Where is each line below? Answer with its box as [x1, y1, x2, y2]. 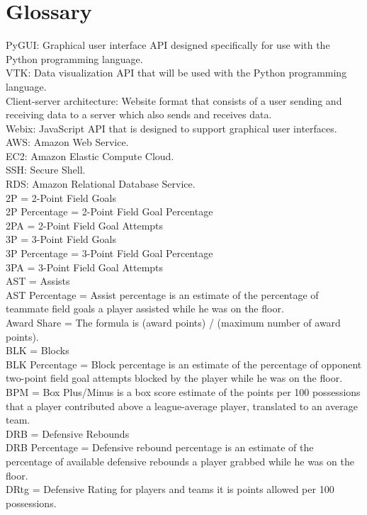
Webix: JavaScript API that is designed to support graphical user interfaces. [6, 120, 337, 135]
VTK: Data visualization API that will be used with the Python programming [6, 65, 347, 80]
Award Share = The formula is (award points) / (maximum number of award [6, 315, 341, 329]
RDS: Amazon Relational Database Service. [6, 176, 196, 191]
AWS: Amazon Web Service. [6, 135, 129, 149]
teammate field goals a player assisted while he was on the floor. [6, 301, 284, 316]
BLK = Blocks [6, 343, 69, 358]
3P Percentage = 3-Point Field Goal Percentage [6, 246, 213, 261]
